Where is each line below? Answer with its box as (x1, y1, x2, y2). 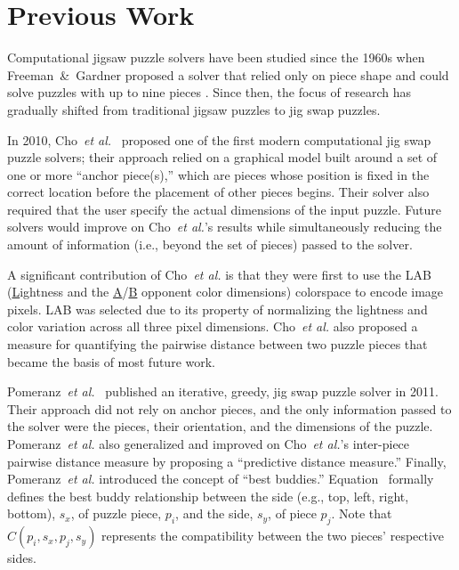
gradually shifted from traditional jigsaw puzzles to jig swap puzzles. (7, 100, 381, 118)
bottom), (7, 504, 56, 523)
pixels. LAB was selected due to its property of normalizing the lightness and (7, 299, 428, 318)
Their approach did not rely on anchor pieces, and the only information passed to (7, 399, 452, 418)
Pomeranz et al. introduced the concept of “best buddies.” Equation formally (7, 469, 434, 488)
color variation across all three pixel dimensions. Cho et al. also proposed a (7, 317, 418, 336)
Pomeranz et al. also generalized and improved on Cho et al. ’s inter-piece (7, 435, 410, 452)
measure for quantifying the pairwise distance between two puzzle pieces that (7, 335, 428, 354)
